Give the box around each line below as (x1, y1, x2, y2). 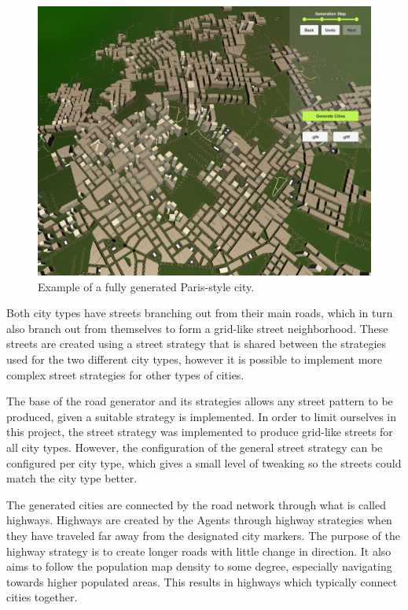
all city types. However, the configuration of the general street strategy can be (6, 438, 383, 455)
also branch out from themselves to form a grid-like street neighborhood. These (6, 320, 388, 336)
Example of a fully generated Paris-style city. (38, 278, 255, 294)
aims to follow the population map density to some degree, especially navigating (6, 558, 392, 575)
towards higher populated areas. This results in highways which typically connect (6, 573, 398, 590)
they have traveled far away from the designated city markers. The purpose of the (6, 527, 400, 543)
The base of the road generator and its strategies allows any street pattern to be (6, 393, 393, 409)
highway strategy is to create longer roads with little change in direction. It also (6, 542, 391, 559)
